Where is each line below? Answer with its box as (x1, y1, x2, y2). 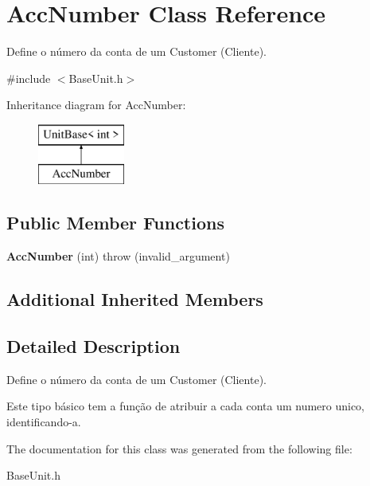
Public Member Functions (6, 210, 224, 235)
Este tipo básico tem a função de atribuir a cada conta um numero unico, (6, 398, 365, 414)
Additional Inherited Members (6, 287, 263, 312)
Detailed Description (6, 334, 181, 359)
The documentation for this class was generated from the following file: (6, 440, 352, 457)
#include (6, 69, 51, 86)
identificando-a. (6, 413, 81, 430)
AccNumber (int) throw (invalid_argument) (6, 248, 230, 265)
